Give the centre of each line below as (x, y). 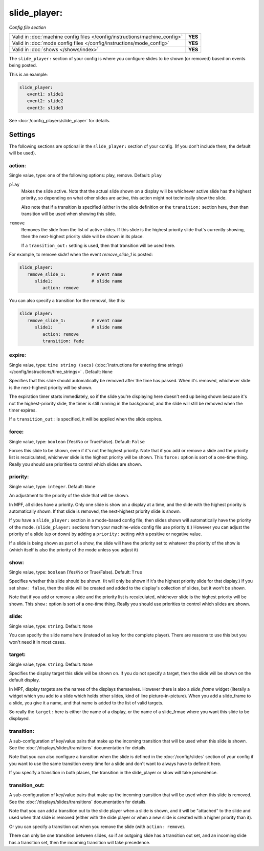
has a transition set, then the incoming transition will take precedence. (80, 842)
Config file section (28, 27)
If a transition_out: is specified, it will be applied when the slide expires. (86, 419)
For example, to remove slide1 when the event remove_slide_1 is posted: (81, 255)
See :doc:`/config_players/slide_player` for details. (60, 120)
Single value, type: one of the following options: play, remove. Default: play (85, 175)
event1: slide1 (45, 94)
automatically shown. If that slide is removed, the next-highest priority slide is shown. (95, 511)
